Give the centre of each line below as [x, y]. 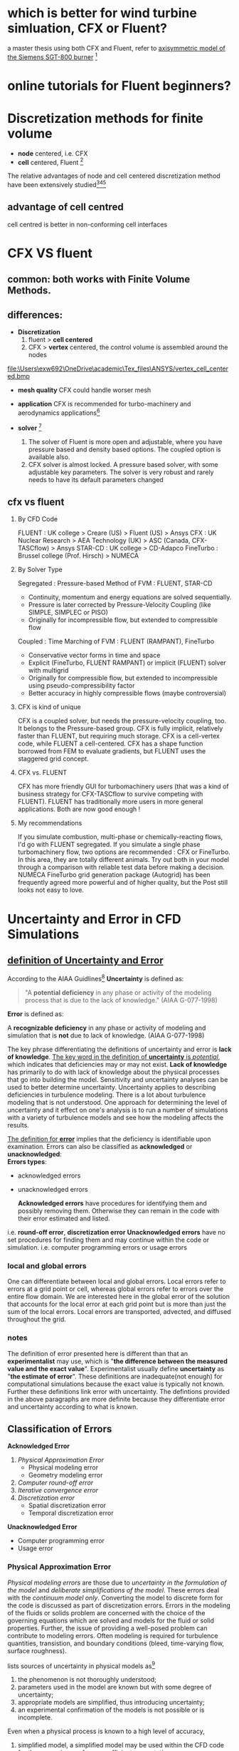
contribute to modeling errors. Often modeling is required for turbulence [113, 1635]
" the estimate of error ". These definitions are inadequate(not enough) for [115, 1376]
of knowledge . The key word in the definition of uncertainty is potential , [114, 1057]
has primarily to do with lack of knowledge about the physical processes [113, 1072]
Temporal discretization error [71, 1513]
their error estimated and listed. [64, 1218]
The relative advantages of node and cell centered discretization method [114, 176]
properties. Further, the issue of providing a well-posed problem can [107, 1628]
